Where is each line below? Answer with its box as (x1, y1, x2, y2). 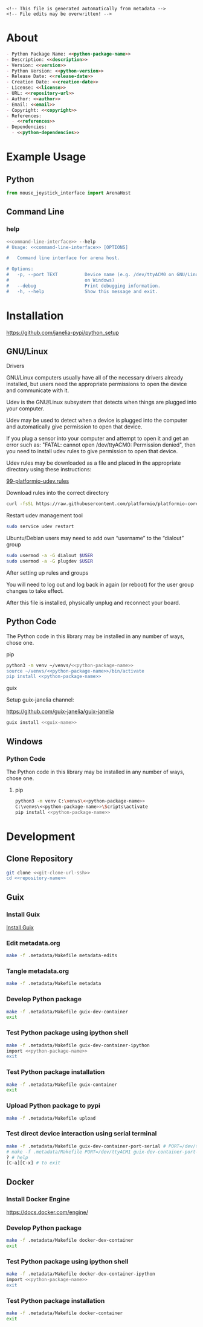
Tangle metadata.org (6, 967, 69, 975)
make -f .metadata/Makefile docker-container (6, 1310, 123, 1317)
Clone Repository (6, 854, 74, 864)
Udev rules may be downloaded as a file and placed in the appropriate (6, 459, 181, 467)
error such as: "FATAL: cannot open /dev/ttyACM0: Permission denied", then (6, 441, 196, 448)
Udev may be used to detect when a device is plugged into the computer (6, 417, 188, 424)
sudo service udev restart (6, 523, 74, 530)
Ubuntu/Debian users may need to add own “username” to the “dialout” (6, 535, 184, 542)
